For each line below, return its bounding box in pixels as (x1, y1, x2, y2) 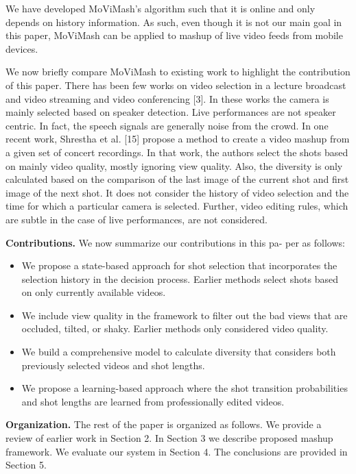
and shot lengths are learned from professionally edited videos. (21, 394, 285, 408)
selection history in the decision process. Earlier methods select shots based (21, 271, 338, 286)
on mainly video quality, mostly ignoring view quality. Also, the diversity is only (5, 158, 343, 173)
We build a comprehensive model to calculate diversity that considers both (21, 345, 336, 359)
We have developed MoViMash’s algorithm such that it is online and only (5, 1, 316, 15)
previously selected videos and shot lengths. (21, 358, 205, 372)
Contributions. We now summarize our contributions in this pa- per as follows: (5, 235, 345, 249)
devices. (5, 41, 38, 55)
